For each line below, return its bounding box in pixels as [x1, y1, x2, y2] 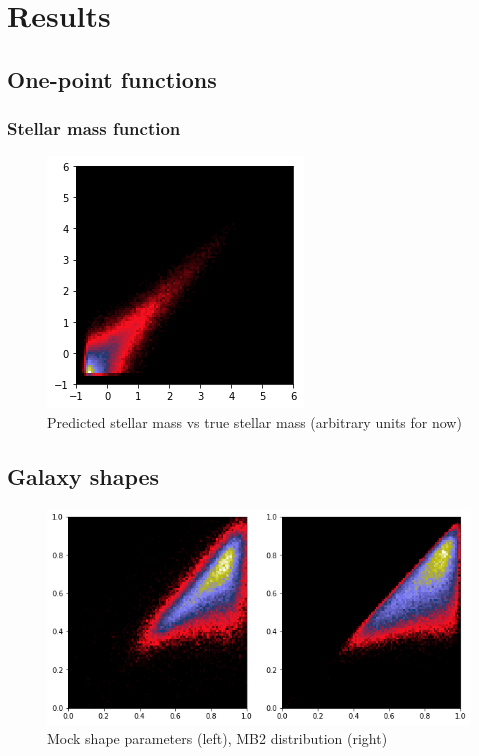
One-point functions [7, 63, 217, 94]
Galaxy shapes [7, 460, 160, 491]
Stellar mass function [7, 116, 181, 141]
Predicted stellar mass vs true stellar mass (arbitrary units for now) [47, 411, 462, 432]
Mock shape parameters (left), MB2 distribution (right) [47, 728, 388, 749]
